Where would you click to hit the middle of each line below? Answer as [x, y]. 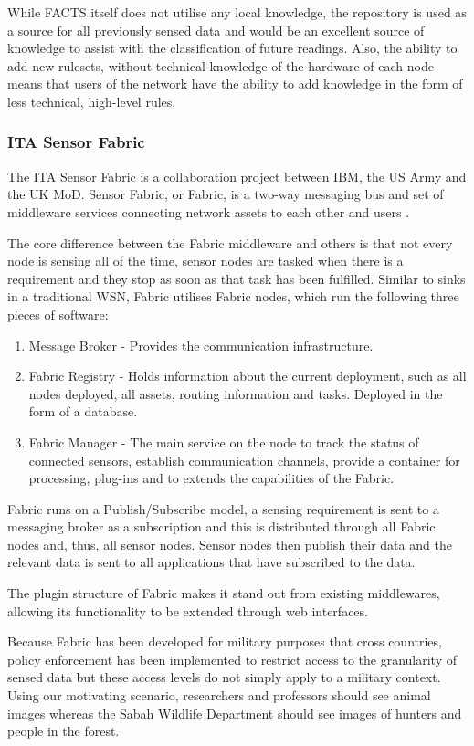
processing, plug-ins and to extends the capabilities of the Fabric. [211, 478]
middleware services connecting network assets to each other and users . [209, 211]
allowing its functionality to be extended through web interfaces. [188, 610]
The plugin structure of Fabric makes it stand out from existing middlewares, [224, 593]
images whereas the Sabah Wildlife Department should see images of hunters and [235, 713]
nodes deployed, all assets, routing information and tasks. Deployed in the [236, 393]
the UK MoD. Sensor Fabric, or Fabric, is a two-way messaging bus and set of [226, 194]
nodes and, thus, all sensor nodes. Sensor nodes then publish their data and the [230, 544]
